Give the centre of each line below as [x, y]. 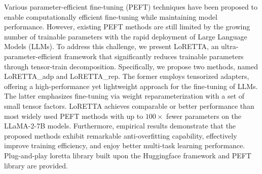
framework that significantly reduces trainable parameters [154, 56]
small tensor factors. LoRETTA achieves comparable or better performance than [129, 105]
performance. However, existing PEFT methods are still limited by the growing [127, 27]
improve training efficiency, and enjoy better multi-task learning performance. [125, 145]
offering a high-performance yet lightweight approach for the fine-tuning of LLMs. [131, 86]
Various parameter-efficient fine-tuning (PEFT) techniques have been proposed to [131, 7]
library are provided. [36, 165]
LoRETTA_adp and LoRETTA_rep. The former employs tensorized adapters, [127, 76]
